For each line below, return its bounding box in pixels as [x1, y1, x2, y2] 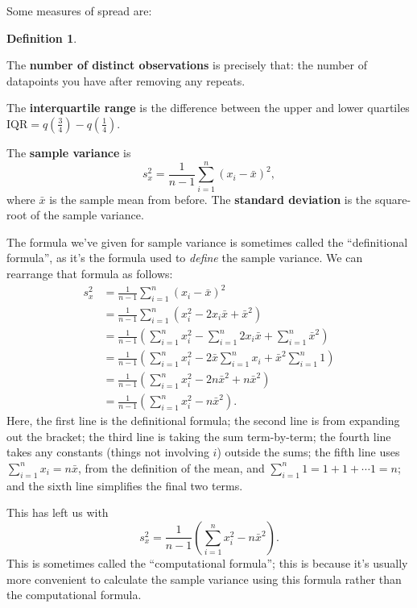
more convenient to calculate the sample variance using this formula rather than [6, 570, 402, 587]
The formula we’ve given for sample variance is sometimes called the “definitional [6, 233, 408, 250]
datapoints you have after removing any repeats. [6, 72, 246, 89]
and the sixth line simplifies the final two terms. [6, 477, 243, 493]
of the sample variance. [30, 206, 144, 223]
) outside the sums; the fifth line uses [217, 444, 400, 460]
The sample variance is [6, 144, 131, 160]
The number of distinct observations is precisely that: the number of [6, 56, 367, 73]
